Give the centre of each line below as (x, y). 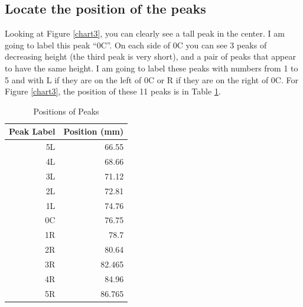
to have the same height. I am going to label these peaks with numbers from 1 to (151, 68)
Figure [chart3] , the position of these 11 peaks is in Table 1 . (113, 91)
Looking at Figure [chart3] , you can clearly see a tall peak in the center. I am (145, 33)
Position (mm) (94, 131)
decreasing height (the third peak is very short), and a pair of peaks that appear (150, 56)
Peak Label (32, 131)
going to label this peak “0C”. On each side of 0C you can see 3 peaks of (136, 45)
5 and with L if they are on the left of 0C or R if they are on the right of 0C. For (151, 79)
